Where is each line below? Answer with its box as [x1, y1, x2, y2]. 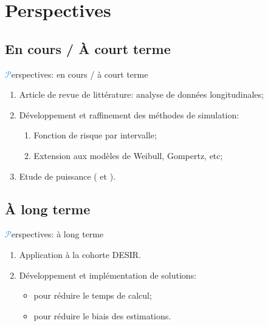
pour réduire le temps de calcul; [33, 289, 152, 302]
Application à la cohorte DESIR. [19, 248, 141, 260]
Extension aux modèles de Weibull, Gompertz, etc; [33, 149, 223, 161]
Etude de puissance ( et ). [19, 169, 116, 182]
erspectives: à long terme [11, 228, 104, 240]
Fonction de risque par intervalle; [33, 129, 157, 141]
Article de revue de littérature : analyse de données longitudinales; [19, 88, 264, 101]
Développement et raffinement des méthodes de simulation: [19, 108, 239, 121]
